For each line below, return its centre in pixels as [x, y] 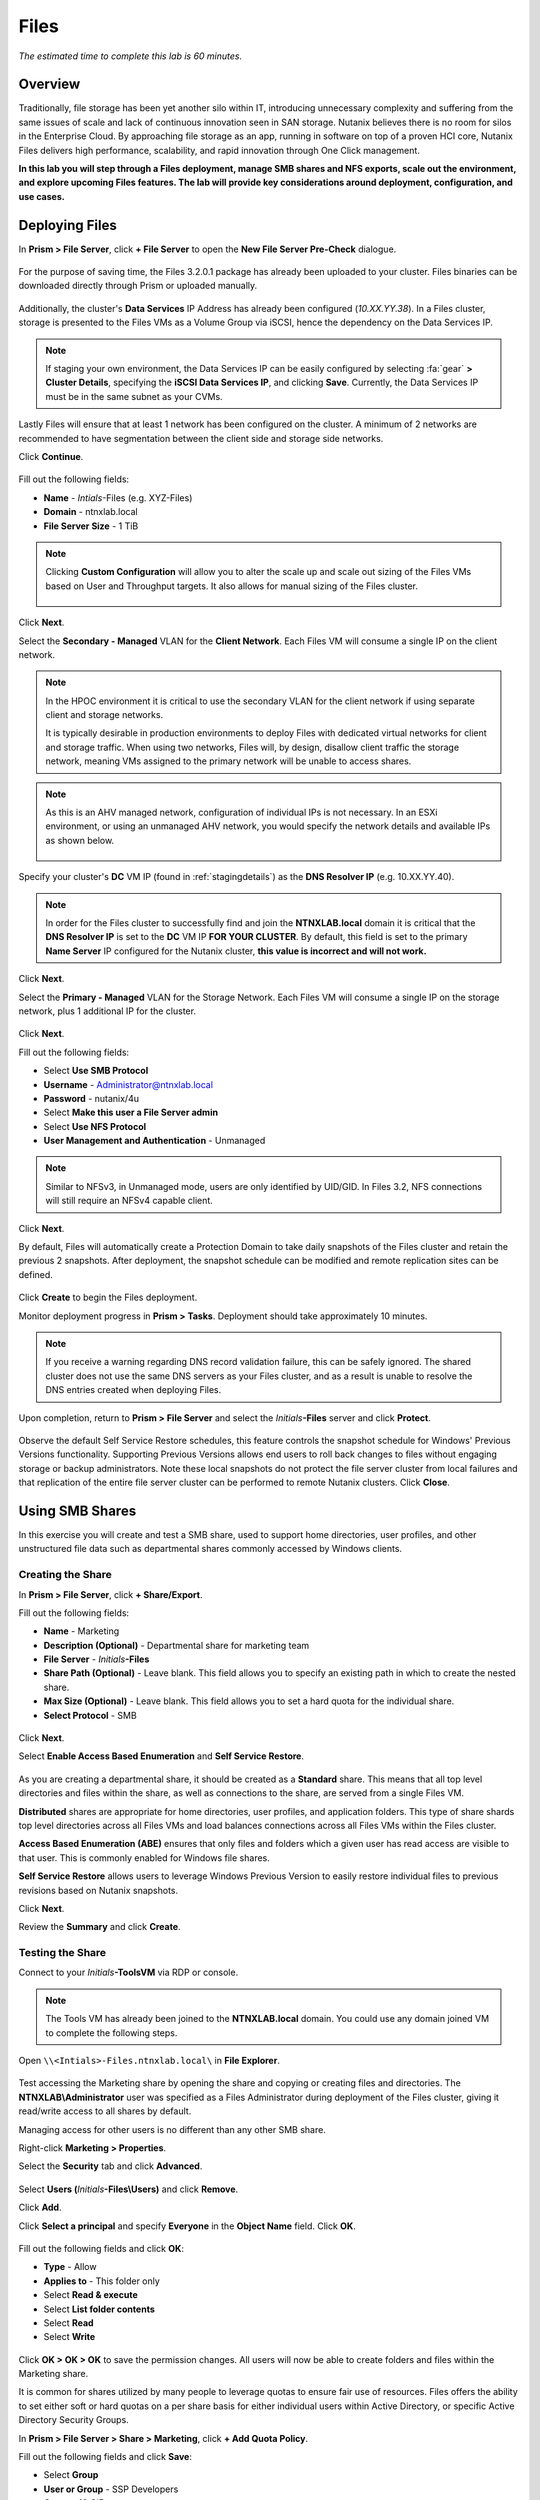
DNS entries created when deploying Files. [133, 1390]
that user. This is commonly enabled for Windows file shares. [144, 1857]
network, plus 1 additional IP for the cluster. [107, 1011]
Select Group [71, 2475]
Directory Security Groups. [73, 2420]
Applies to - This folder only [101, 2281]
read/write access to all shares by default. [105, 2111]
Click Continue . [51, 456]
